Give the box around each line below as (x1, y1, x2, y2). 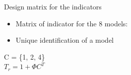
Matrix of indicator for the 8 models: (15, 18, 128, 28)
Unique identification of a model (15, 35, 114, 45)
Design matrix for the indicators (4, 1, 102, 11)
